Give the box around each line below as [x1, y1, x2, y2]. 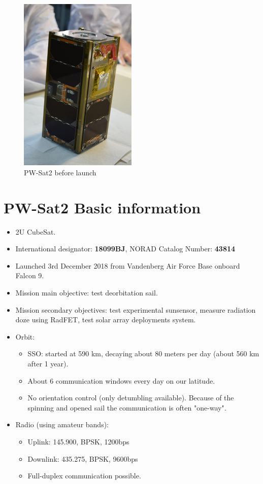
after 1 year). [27, 358, 69, 368]
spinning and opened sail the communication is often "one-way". [27, 402, 226, 413]
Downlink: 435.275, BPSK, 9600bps [27, 453, 138, 464]
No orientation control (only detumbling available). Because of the [27, 392, 234, 403]
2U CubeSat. [15, 226, 56, 237]
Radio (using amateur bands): [15, 419, 109, 430]
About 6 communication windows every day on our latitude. [27, 375, 215, 386]
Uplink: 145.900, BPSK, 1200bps [27, 436, 129, 446]
